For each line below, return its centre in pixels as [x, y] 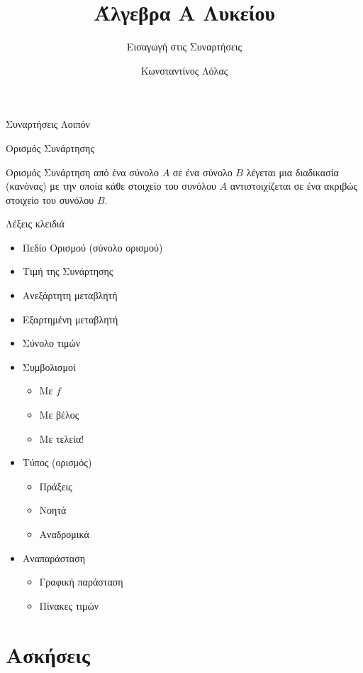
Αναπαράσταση [54, 558]
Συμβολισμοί [49, 366]
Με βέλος [59, 415]
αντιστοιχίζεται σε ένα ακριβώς [294, 186]
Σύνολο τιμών [51, 343]
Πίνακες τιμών [69, 605]
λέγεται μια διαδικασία [292, 172]
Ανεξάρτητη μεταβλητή [70, 295]
